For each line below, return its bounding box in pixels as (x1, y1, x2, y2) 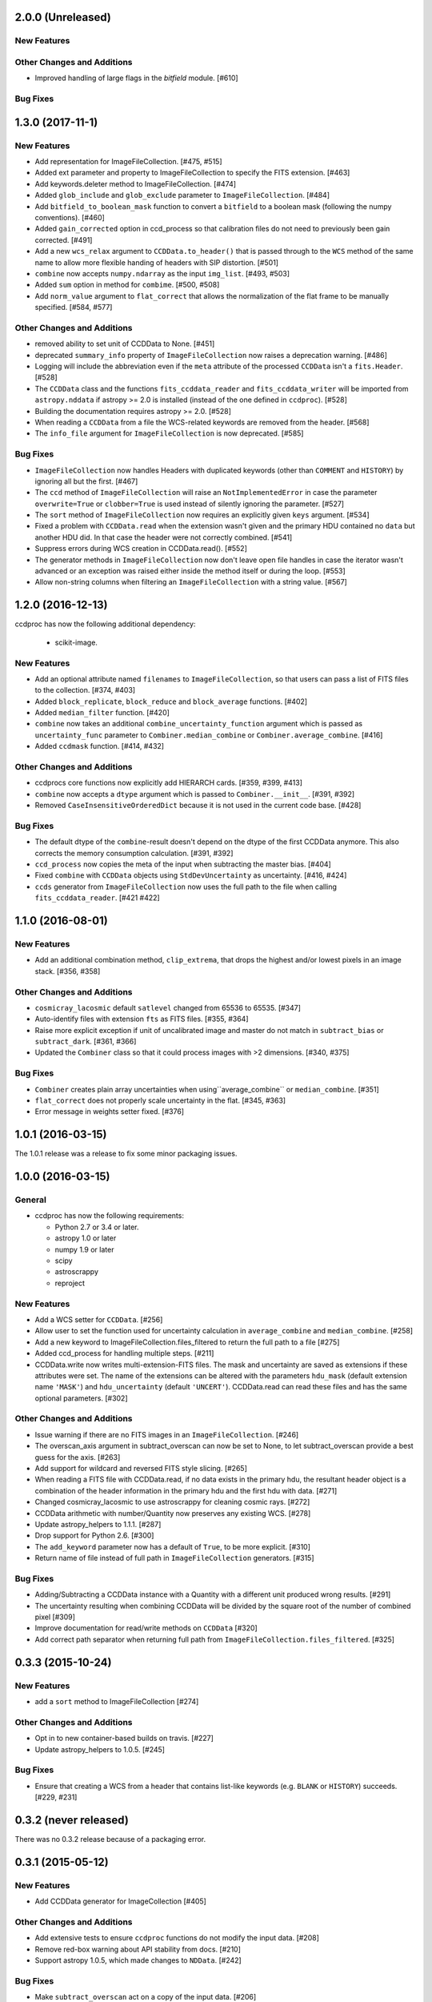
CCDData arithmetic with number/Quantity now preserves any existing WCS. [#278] (34, 1508, 311, 1518)
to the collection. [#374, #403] (34, 685, 136, 695)
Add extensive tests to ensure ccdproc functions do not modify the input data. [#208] (34, 1933, 319, 1943)
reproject (54, 1278, 86, 1288)
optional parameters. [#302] (34, 1393, 128, 1403)
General (14, 1194, 47, 1205)
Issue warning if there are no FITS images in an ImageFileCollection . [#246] (34, 1429, 299, 1439)
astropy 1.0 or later (54, 1233, 117, 1243)
